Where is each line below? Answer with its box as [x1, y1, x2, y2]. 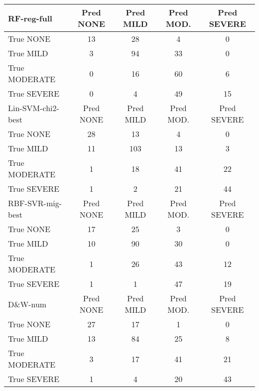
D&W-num [8, 298, 47, 310]
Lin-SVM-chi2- [8, 102, 59, 114]
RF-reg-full [8, 12, 52, 24]
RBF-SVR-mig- [8, 197, 62, 209]
